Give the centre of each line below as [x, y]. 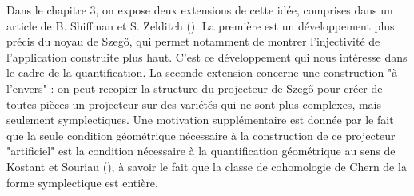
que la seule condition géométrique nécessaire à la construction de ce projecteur [201, 135]
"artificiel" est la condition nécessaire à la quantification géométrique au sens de [201, 151]
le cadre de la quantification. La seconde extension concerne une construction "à [202, 72]
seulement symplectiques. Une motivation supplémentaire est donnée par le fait [200, 120]
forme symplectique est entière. [82, 182]
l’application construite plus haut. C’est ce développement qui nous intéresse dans [207, 56]
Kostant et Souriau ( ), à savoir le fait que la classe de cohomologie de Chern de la [207, 166]
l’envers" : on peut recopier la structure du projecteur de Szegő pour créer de [195, 88]
